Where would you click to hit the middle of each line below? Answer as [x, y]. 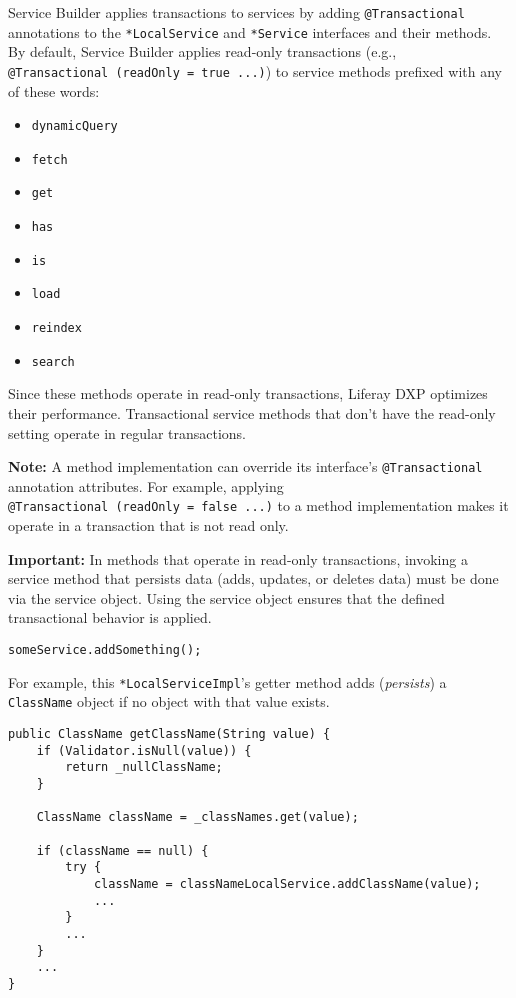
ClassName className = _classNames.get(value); [197, 817]
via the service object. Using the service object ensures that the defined [226, 597]
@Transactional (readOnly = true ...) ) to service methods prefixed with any [255, 70]
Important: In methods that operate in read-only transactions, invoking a [238, 558]
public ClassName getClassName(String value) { [169, 734]
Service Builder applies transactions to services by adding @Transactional [236, 12]
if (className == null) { [122, 850]
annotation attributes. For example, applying [146, 485]
